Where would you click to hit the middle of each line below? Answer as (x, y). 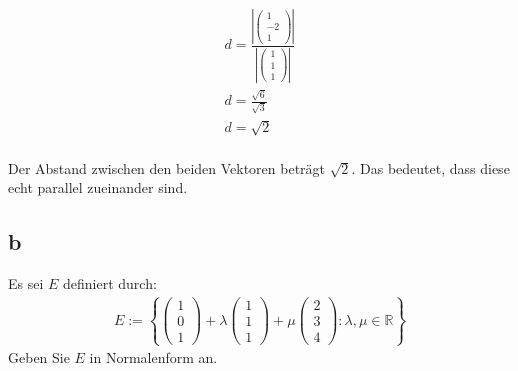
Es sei (26, 283)
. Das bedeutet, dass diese (430, 167)
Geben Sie (39, 357)
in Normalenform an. (153, 357)
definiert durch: (110, 283)
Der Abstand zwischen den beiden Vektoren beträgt (167, 167)
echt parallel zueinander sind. (98, 187)
